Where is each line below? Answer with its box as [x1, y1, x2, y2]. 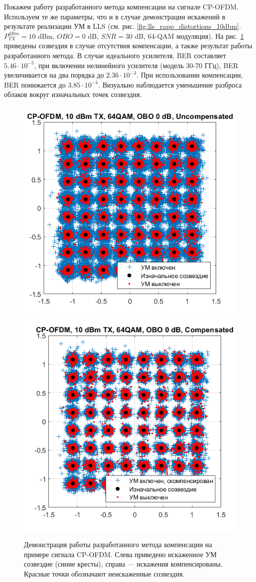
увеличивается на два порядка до [4, 70, 104, 80]
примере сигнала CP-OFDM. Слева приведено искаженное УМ [24, 549, 217, 559]
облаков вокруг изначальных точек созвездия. [4, 89, 142, 99]
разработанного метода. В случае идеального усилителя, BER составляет [4, 50, 226, 60]
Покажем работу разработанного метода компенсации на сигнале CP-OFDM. [4, 1, 239, 11]
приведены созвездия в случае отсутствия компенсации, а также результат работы [4, 40, 253, 51]
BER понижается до [4, 79, 66, 90]
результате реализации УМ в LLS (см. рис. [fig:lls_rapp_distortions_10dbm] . [4, 21, 241, 31]
